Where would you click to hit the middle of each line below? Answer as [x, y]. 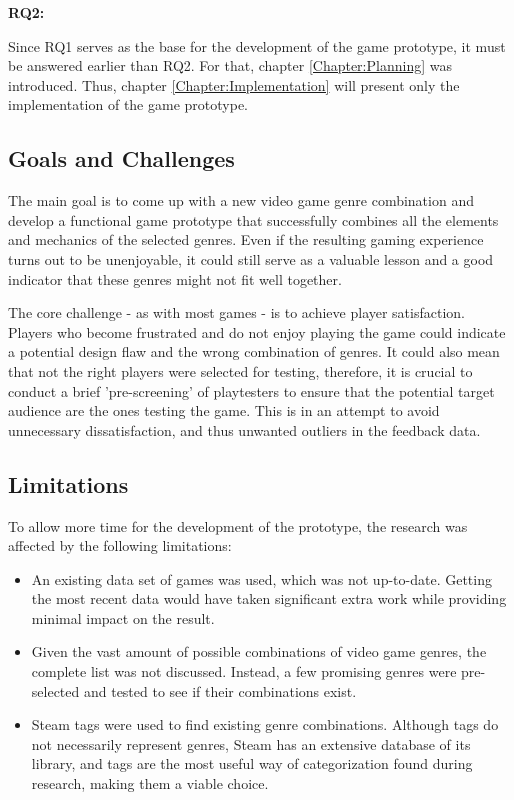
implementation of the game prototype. [128, 104]
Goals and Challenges [121, 158]
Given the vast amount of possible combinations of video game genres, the [259, 651]
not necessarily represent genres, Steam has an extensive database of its [251, 743]
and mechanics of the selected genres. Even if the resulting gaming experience [246, 239]
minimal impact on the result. [123, 617]
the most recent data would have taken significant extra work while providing [269, 598]
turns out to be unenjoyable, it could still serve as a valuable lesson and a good [251, 258]
